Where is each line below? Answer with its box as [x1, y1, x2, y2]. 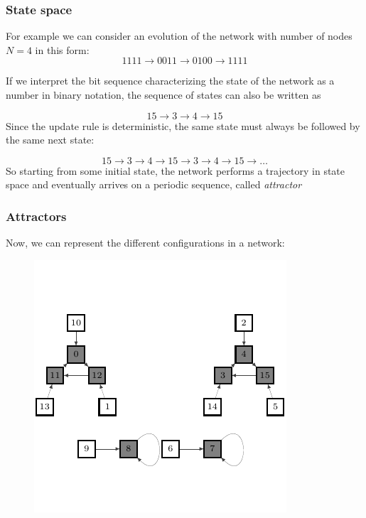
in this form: [35, 42, 90, 57]
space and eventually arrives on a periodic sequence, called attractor [6, 177, 302, 192]
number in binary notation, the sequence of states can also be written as [6, 87, 321, 102]
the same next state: [6, 132, 95, 147]
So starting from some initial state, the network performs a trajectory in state [6, 163, 345, 178]
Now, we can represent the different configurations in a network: [6, 235, 285, 250]
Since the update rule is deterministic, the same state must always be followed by [6, 118, 360, 133]
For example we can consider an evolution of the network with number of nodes [6, 28, 352, 43]
